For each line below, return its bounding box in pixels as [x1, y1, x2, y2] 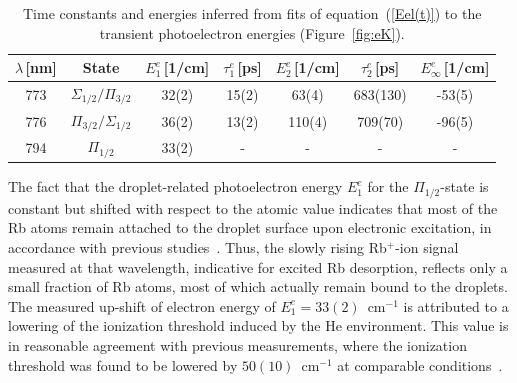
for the [367, 176, 409, 197]
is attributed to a [403, 295, 509, 316]
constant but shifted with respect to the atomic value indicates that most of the [8, 197, 498, 218]
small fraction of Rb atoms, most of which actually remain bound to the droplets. [8, 276, 508, 297]
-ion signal [395, 237, 459, 258]
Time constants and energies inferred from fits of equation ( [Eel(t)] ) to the [23, 3, 482, 23]
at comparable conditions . [337, 354, 503, 375]
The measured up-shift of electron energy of [8, 295, 276, 316]
